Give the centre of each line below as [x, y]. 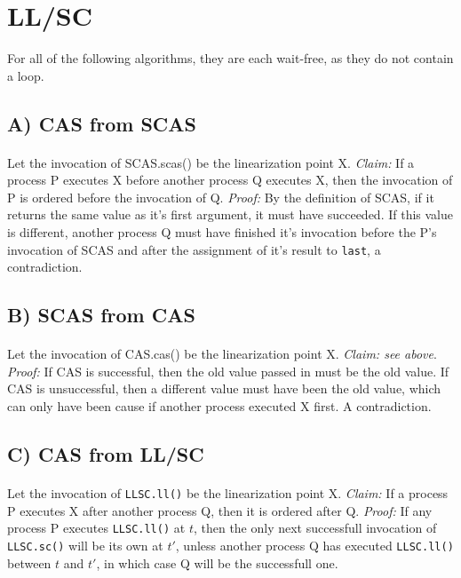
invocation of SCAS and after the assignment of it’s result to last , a [194, 249]
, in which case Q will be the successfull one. [217, 562]
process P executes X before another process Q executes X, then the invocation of [230, 180]
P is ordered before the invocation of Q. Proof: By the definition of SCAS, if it [221, 197]
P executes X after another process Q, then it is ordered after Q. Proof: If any [220, 510]
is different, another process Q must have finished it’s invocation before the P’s [222, 232]
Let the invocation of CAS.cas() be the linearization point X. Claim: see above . [222, 354]
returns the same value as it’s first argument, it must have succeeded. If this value [230, 214]
